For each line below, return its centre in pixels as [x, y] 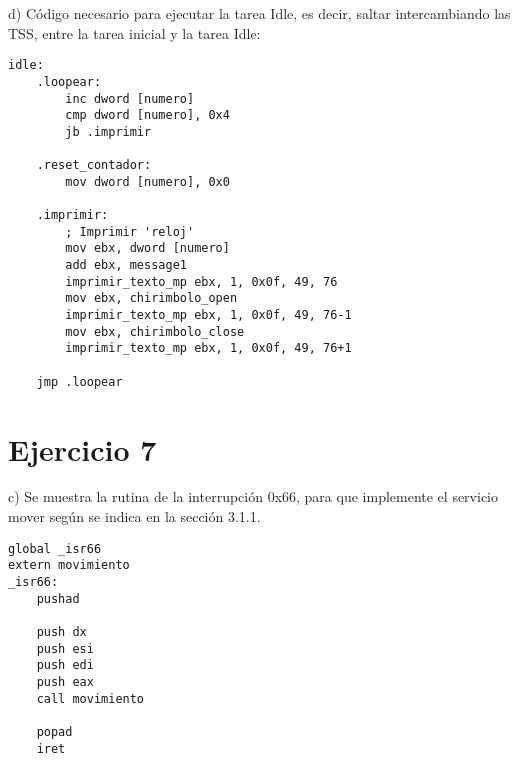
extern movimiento [69, 565]
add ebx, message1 [126, 265]
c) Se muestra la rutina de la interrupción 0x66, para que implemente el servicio [253, 496]
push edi [65, 665]
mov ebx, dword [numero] [147, 248]
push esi [65, 648]
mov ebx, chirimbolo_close [155, 331]
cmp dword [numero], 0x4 [147, 115]
